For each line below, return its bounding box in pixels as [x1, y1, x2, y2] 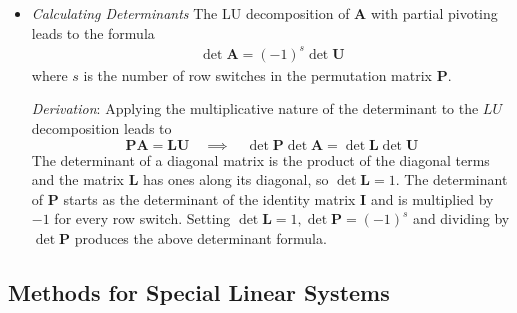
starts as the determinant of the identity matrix [63, 188, 356, 209]
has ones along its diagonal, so [143, 169, 329, 190]
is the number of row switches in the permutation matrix [83, 64, 432, 85]
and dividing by [413, 208, 510, 229]
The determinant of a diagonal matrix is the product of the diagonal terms [31, 149, 490, 170]
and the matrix [31, 169, 125, 190]
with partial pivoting [370, 3, 498, 23]
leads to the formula [31, 22, 155, 43]
